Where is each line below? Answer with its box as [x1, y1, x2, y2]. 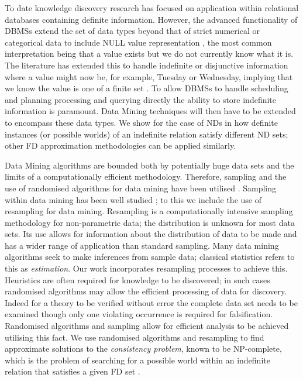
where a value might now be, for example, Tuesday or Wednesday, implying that [5, 70, 293, 83]
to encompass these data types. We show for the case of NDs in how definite [5, 116, 278, 128]
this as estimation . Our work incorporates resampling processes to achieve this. [5, 262, 288, 274]
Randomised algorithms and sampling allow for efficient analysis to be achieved [5, 320, 289, 332]
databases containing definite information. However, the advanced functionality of [5, 13, 298, 25]
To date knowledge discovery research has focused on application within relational [5, 2, 299, 13]
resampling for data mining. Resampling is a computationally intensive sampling [5, 205, 293, 217]
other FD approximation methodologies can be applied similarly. [5, 139, 236, 152]
